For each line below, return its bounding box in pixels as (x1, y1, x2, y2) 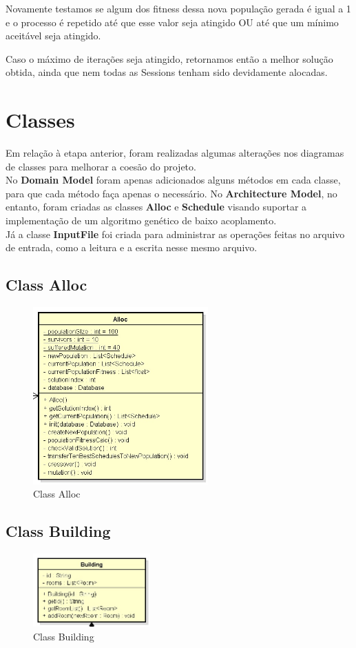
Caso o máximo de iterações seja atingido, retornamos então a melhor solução (6, 51, 333, 66)
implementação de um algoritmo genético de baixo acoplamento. (6, 213, 277, 228)
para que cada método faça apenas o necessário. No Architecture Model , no (6, 186, 337, 200)
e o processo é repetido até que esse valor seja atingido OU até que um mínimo (6, 14, 339, 29)
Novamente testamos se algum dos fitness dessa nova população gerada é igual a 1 (6, 1, 351, 15)
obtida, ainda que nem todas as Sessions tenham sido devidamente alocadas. (6, 65, 328, 79)
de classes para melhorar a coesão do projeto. (6, 159, 196, 173)
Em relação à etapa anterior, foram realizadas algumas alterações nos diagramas (6, 146, 344, 160)
